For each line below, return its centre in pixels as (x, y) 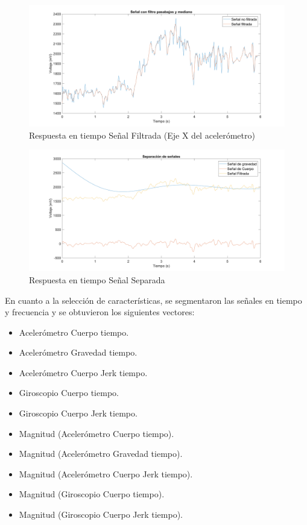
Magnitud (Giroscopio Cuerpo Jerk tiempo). (101, 514)
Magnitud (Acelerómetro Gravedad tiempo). (101, 454)
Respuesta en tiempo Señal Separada (97, 279)
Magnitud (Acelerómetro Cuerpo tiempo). (97, 433)
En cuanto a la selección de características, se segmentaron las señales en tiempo (153, 300)
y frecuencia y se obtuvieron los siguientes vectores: (100, 312)
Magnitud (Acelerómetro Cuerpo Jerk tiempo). (106, 473)
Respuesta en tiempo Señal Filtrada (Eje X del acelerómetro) (142, 135)
